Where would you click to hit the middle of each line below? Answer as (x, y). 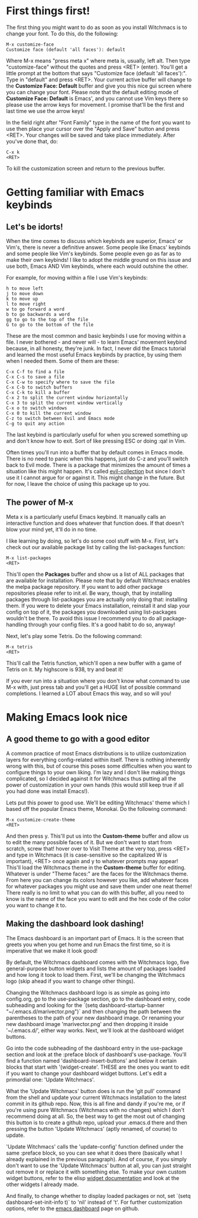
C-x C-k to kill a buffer (38, 392)
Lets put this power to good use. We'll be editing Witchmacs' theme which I (98, 802)
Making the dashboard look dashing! (75, 924)
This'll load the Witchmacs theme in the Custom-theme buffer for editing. (96, 867)
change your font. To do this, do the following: (62, 33)
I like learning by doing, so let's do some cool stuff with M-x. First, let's (92, 541)
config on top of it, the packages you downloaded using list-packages (92, 612)
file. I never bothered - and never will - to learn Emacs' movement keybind (97, 342)
